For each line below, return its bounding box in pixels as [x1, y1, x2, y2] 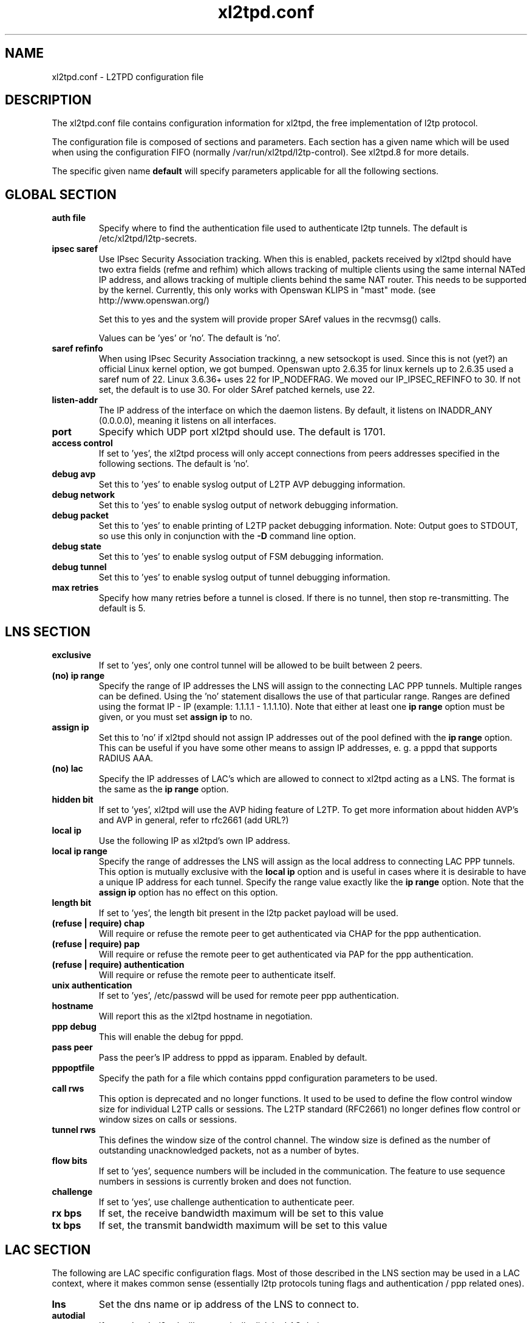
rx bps [52, 1207, 82, 1220]
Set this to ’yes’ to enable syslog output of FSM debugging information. [98, 551, 384, 562]
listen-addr [52, 395, 98, 406]
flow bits [52, 1155, 87, 1166]
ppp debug [52, 1021, 97, 1032]
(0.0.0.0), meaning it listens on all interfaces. [98, 415, 276, 426]
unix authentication [52, 980, 132, 991]
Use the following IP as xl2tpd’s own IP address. [98, 835, 290, 846]
